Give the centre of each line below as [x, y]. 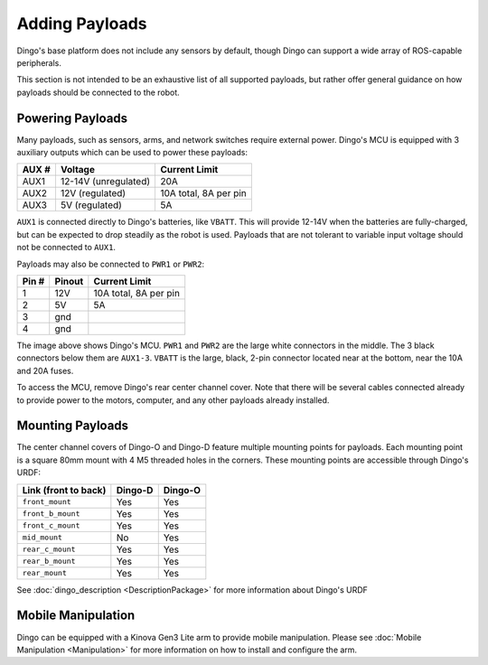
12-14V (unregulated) [105, 182]
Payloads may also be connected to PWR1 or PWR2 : [111, 264]
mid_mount [42, 538]
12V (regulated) [93, 193]
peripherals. [39, 62]
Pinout [69, 281]
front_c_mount [51, 525]
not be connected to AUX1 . [66, 248]
